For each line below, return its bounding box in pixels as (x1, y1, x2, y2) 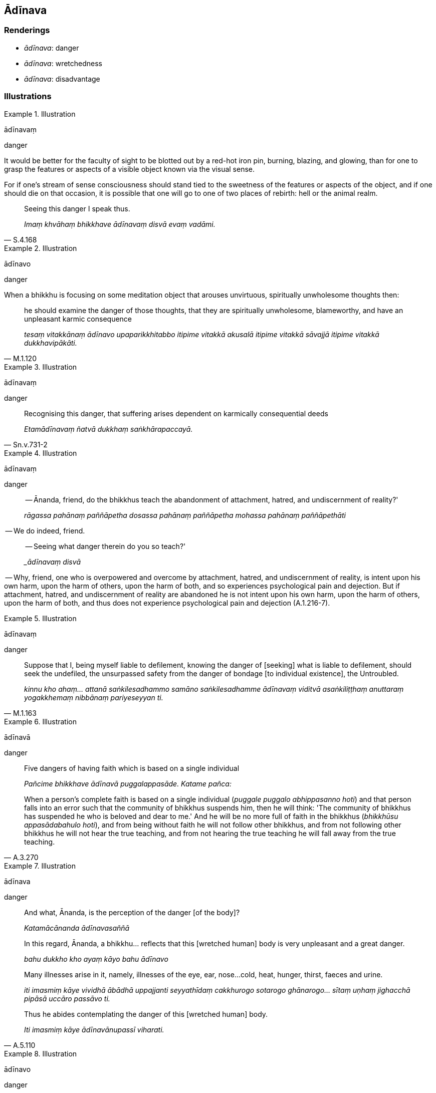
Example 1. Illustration (4, 109, 76, 118)
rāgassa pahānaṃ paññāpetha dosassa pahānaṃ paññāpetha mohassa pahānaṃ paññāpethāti (24, 510, 346, 519)
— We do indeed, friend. (5, 526, 85, 535)
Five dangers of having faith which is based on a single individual (24, 763, 240, 772)
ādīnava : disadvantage (24, 74, 100, 83)
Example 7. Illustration (4, 861, 76, 870)
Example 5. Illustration (4, 614, 77, 623)
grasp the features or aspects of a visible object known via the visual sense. (4, 164, 255, 173)
